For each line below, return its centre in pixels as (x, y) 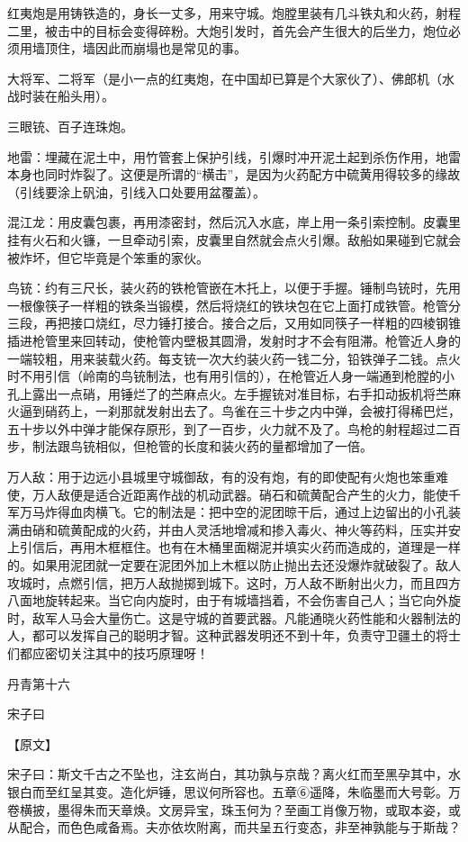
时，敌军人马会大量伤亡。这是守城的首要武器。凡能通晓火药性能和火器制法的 (234, 617)
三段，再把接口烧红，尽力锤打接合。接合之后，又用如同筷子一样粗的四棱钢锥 (234, 323)
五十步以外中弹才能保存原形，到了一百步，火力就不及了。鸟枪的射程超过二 (228, 428)
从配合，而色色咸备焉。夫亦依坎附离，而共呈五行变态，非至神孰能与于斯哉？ (234, 827)
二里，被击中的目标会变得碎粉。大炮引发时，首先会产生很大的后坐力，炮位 (228, 30)
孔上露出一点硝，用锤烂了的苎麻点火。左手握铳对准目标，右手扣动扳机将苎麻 (234, 393)
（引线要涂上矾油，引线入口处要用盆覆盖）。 (136, 191)
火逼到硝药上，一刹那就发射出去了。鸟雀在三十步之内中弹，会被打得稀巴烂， (234, 411)
